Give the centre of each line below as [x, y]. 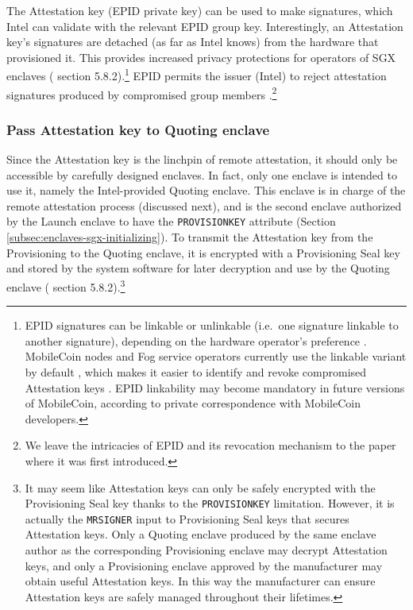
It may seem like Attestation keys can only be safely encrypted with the [200, 487]
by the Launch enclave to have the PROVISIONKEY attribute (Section [171, 221]
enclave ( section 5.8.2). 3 [66, 285]
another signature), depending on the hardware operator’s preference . [196, 340]
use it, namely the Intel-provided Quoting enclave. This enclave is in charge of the [206, 190]
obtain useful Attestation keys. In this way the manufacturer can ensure [200, 581]
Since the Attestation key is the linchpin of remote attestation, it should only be [202, 159]
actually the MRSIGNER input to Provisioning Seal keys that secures [187, 518]
